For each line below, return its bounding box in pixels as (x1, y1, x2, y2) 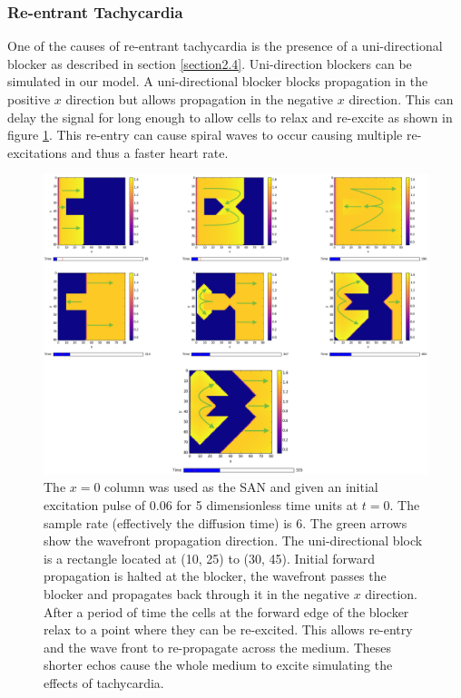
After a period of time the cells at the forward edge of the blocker (44, 602, 409, 621)
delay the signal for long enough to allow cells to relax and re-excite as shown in (7, 107, 453, 126)
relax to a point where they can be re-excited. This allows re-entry (44, 620, 413, 639)
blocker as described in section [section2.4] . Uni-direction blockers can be (7, 54, 412, 73)
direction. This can (348, 90, 454, 108)
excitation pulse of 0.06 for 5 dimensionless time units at (44, 495, 358, 514)
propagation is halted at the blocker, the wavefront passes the (44, 566, 387, 585)
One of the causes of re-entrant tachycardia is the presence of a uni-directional (7, 36, 443, 55)
